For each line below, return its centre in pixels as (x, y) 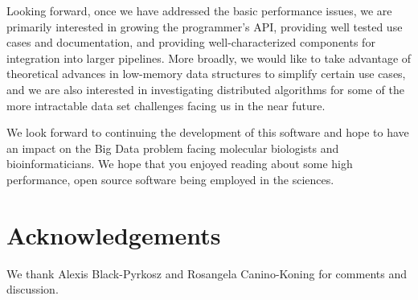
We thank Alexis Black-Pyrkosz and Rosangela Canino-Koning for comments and (207, 273)
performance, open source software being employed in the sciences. (170, 179)
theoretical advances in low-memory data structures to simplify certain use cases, (206, 74)
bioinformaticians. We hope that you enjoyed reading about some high (180, 164)
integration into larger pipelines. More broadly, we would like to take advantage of (209, 58)
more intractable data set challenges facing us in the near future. (166, 105)
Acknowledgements (114, 234)
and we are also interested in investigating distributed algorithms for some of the (205, 89)
